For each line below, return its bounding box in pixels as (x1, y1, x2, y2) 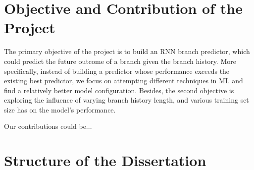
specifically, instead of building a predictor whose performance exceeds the (4, 65, 230, 76)
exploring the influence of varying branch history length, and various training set (4, 95, 249, 105)
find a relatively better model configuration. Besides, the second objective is (4, 85, 234, 95)
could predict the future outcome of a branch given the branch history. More (4, 56, 236, 66)
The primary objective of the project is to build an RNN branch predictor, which (4, 46, 250, 57)
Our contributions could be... (4, 121, 92, 131)
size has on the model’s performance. (4, 104, 116, 114)
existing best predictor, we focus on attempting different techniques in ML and (4, 75, 243, 86)
